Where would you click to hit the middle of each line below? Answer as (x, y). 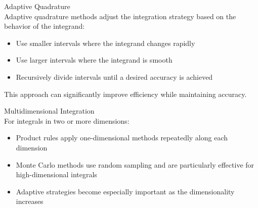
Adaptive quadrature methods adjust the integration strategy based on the (120, 16)
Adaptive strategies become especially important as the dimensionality (125, 191)
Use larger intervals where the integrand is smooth (94, 60)
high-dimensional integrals (56, 174)
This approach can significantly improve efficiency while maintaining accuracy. (125, 94)
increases (30, 201)
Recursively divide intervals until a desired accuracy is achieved (114, 76)
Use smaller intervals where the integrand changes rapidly (105, 43)
